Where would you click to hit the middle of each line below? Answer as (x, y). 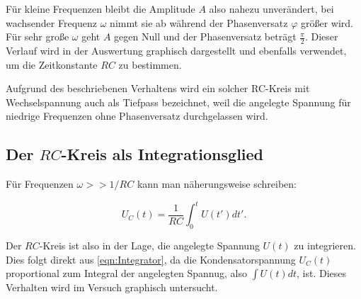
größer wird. (327, 22)
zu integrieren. (325, 246)
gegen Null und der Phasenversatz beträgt (205, 36)
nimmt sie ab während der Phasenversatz (199, 22)
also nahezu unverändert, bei (271, 9)
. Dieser (321, 36)
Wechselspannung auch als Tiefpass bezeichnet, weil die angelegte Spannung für (178, 102)
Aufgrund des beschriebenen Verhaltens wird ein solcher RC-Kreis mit (158, 88)
